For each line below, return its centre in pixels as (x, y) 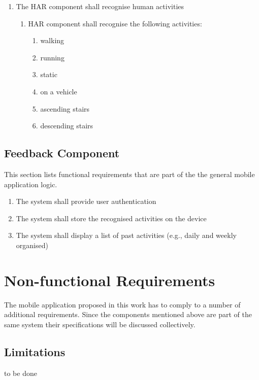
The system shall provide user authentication (86, 201)
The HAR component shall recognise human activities (100, 6)
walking (52, 40)
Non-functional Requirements (110, 280)
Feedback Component (62, 153)
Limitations (35, 351)
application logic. (31, 184)
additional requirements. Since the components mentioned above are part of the (128, 314)
